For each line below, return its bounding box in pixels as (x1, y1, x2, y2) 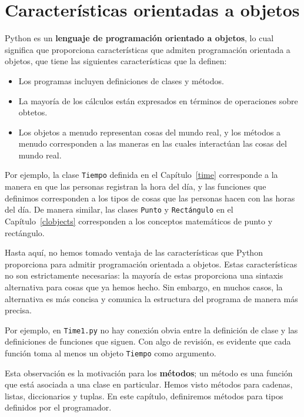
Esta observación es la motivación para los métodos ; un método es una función (5, 366, 293, 379)
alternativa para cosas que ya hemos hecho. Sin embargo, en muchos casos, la (5, 280, 283, 293)
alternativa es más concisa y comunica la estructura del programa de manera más (5, 292, 298, 305)
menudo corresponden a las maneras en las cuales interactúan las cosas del (18, 137, 287, 150)
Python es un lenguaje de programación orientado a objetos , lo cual (5, 32, 274, 44)
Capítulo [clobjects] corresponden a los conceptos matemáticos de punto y (5, 214, 273, 227)
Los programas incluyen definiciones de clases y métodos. (18, 74, 224, 87)
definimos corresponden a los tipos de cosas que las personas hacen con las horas (5, 191, 295, 204)
